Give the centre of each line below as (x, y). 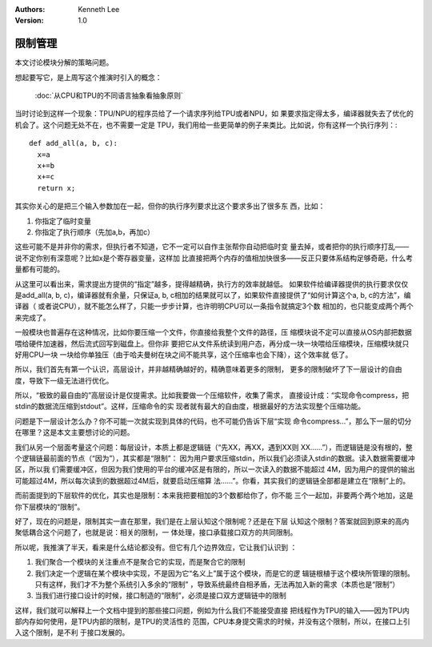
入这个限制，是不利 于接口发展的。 (72, 633)
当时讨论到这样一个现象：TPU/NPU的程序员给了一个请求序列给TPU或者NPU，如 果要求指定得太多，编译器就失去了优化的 (214, 114)
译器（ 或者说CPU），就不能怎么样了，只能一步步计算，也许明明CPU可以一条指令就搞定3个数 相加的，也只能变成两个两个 (214, 306)
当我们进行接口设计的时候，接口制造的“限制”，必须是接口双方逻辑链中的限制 (161, 596)
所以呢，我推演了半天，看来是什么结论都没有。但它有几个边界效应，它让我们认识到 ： (156, 547)
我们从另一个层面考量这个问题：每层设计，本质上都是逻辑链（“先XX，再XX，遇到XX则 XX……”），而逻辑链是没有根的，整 (214, 447)
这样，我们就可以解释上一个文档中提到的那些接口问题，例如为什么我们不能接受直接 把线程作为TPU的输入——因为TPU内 (212, 610)
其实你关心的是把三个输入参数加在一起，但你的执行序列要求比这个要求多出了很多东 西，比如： (170, 206)
